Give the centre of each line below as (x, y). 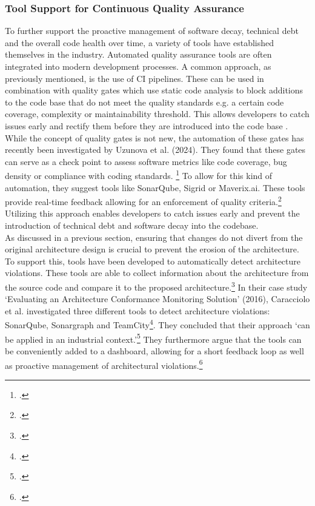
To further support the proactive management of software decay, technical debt (152, 31)
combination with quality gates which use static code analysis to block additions (154, 90)
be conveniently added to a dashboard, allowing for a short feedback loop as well (154, 350)
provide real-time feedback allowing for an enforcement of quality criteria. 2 (143, 201)
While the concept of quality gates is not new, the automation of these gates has (154, 137)
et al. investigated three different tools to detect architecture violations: (138, 310)
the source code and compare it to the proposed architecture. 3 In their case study (156, 286)
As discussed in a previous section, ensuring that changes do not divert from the (154, 237)
